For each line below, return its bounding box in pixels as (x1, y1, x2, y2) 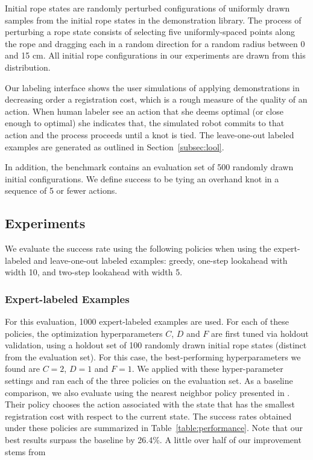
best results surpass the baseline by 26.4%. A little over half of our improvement (5, 433, 302, 446)
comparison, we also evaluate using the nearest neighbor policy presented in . (5, 386, 290, 398)
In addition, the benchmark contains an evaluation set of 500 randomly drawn (5, 161, 294, 173)
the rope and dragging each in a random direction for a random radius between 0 (5, 37, 305, 50)
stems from (5, 445, 46, 458)
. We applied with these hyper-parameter (131, 362, 283, 375)
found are (5, 362, 40, 375)
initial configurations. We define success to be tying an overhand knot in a (5, 172, 279, 185)
